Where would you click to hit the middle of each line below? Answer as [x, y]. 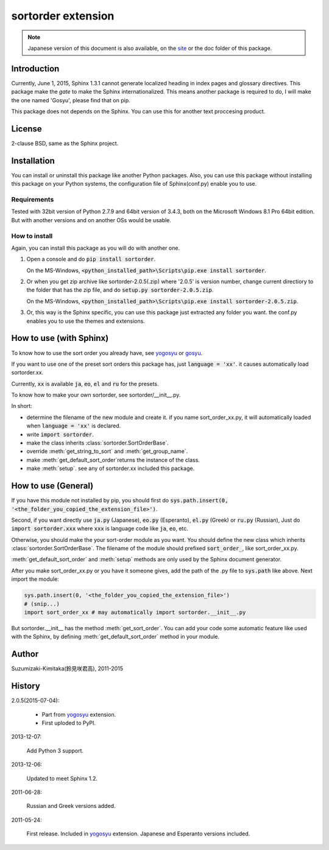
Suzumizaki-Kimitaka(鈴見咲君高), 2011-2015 [67, 669]
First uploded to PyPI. [69, 723]
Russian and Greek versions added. [71, 806]
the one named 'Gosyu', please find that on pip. [71, 100]
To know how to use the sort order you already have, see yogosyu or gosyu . [107, 353]
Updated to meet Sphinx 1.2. [62, 778]
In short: [22, 406]
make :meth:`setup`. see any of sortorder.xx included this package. [111, 468]
